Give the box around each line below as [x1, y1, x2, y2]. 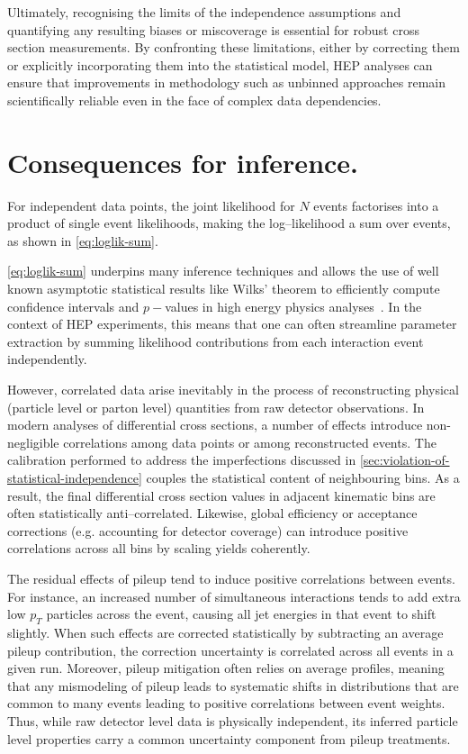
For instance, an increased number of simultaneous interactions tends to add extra [7, 586, 461, 605]
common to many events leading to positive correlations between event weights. [7, 694, 445, 713]
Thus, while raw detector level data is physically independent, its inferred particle [7, 711, 458, 730]
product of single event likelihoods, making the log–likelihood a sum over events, [7, 213, 451, 232]
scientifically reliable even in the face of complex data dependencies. [7, 90, 382, 109]
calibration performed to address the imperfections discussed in [7, 450, 356, 469]
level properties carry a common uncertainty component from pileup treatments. [7, 729, 451, 748]
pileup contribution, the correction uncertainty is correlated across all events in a [7, 640, 454, 659]
